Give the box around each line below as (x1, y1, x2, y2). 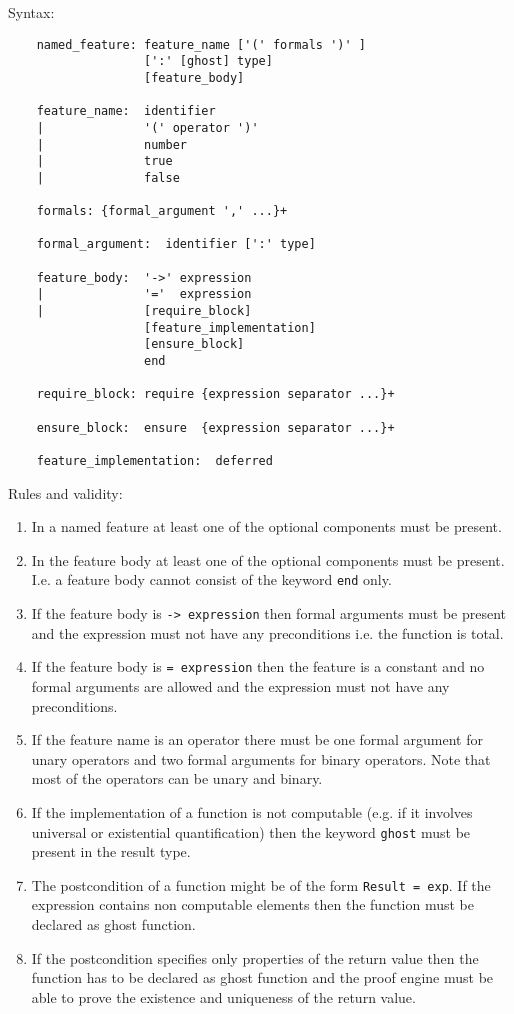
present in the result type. (31, 841, 191, 862)
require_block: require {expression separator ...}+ (36, 387, 395, 402)
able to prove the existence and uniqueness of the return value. (31, 986, 416, 1007)
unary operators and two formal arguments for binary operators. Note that (31, 748, 491, 769)
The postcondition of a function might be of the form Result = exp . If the (31, 874, 491, 895)
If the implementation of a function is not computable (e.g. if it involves (31, 801, 473, 822)
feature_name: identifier (36, 104, 216, 119)
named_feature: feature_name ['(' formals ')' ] (36, 37, 366, 52)
